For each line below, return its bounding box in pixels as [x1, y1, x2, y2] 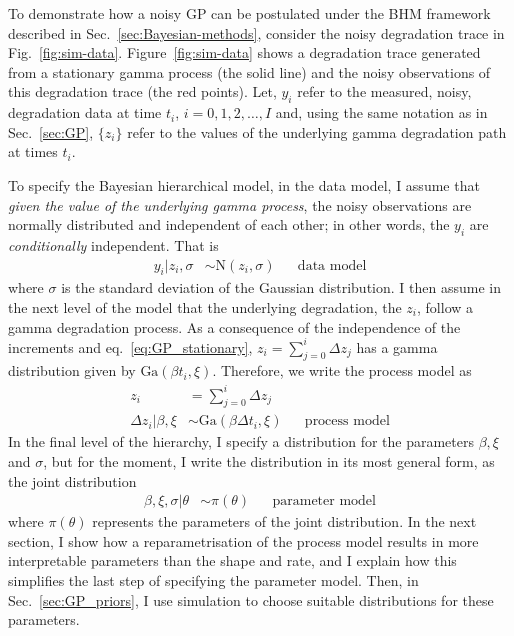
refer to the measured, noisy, [297, 81, 472, 102]
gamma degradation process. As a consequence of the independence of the [8, 316, 461, 337]
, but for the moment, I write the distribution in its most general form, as [43, 450, 495, 471]
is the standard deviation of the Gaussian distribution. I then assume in [61, 277, 501, 298]
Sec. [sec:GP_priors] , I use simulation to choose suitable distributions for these [8, 589, 494, 610]
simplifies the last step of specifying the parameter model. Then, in [8, 569, 419, 590]
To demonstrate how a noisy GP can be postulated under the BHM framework [8, 3, 491, 23]
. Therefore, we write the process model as [212, 360, 472, 381]
